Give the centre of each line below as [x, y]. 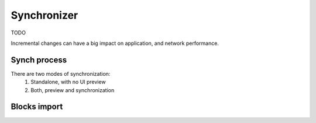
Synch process [39, 60]
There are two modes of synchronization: [61, 73]
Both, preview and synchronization [73, 90]
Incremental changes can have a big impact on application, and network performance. [115, 43]
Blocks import [37, 107]
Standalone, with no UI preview [68, 82]
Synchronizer [44, 15]
